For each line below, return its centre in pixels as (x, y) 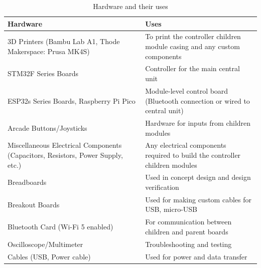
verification (162, 187)
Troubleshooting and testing (188, 244)
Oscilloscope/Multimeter (45, 244)
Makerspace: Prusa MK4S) (49, 51)
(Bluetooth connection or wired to (198, 100)
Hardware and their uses (130, 6)
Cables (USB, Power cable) (49, 256)
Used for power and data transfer (196, 256)
